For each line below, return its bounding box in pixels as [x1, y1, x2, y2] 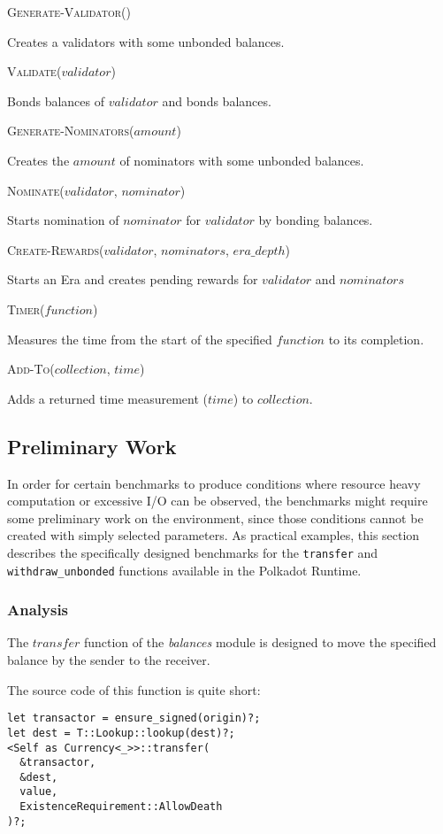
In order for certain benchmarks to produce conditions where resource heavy [7, 474, 421, 492]
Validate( [7, 62, 62, 81]
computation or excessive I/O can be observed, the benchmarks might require [7, 491, 428, 510]
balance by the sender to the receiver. [7, 651, 210, 669]
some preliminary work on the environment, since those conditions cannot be [7, 508, 424, 527]
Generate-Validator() [7, 3, 131, 20]
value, [19, 785, 58, 799]
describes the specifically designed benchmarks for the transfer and [7, 543, 378, 561]
